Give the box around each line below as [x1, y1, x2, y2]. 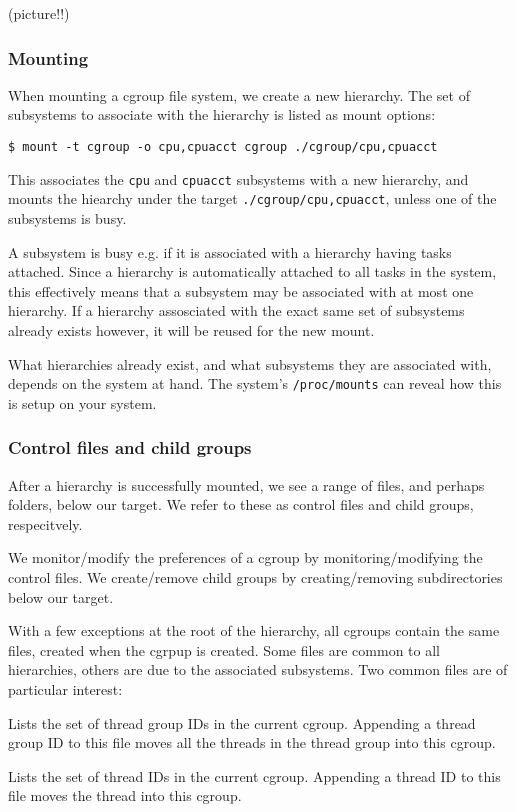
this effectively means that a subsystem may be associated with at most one [8, 280, 474, 301]
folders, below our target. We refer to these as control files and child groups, [8, 494, 474, 515]
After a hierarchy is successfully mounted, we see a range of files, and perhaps [8, 474, 485, 495]
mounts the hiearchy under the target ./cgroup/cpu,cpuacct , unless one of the [8, 188, 497, 209]
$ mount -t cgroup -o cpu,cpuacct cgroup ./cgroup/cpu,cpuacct [8, 140, 438, 154]
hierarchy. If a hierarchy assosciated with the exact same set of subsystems [8, 300, 465, 321]
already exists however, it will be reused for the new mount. [8, 319, 375, 340]
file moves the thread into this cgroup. [8, 785, 242, 806]
